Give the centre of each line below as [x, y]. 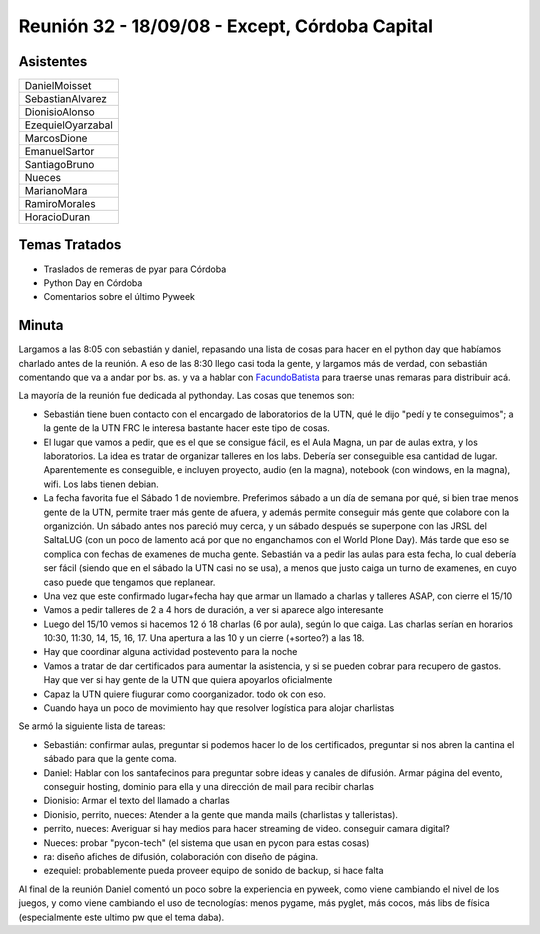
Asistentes [53, 61]
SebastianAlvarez [65, 99]
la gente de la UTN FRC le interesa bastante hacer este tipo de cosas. [186, 428]
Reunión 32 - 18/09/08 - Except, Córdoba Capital [226, 26]
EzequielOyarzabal [69, 125]
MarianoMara [56, 191]
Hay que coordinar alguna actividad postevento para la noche [170, 652]
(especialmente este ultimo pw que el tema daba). [121, 917]
